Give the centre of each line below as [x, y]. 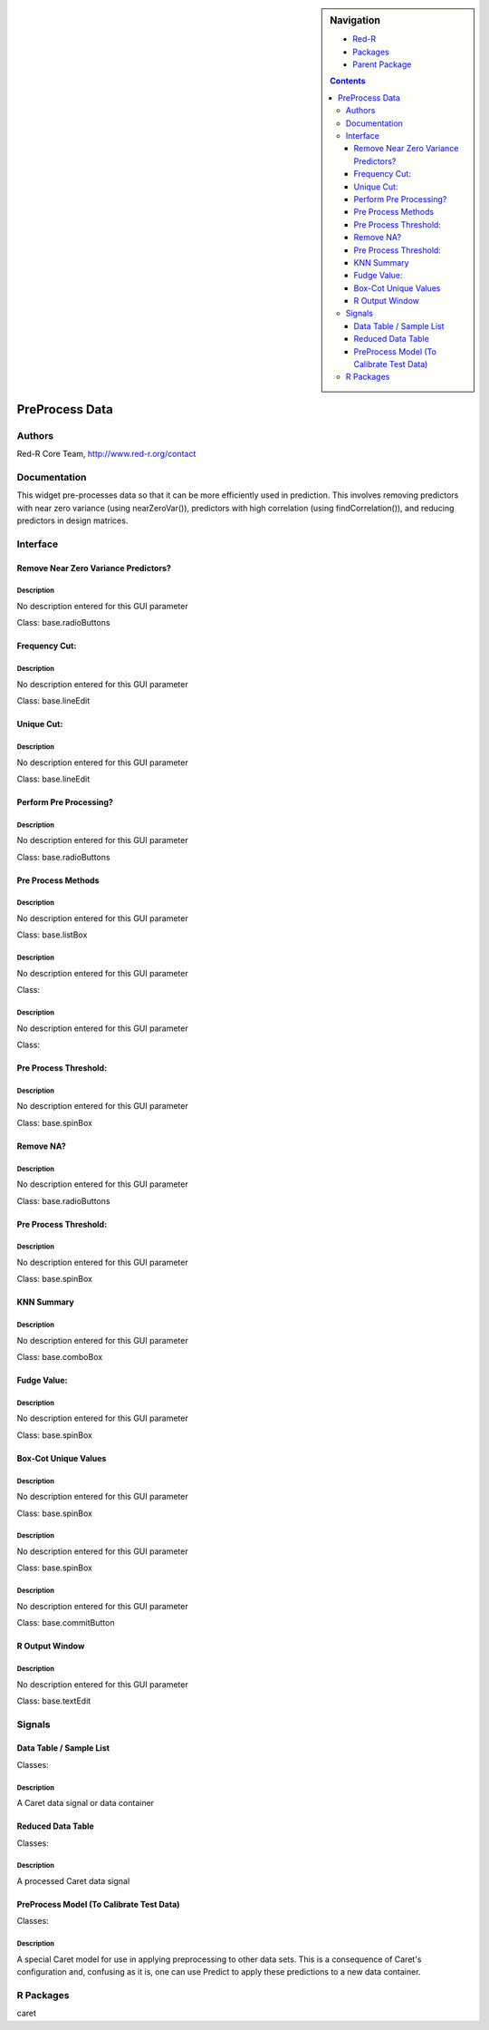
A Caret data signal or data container [85, 1803]
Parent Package [382, 64]
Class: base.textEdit [54, 1701]
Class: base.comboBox [60, 1357]
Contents [348, 81]
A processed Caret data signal [73, 1880]
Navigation [355, 20]
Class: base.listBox [52, 935]
